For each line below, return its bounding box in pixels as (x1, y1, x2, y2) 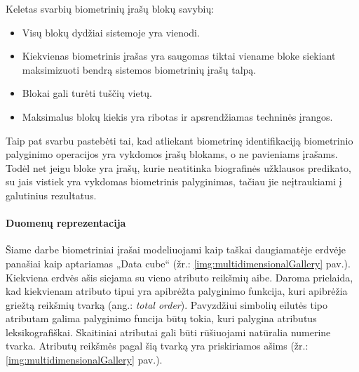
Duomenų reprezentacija (6, 215, 126, 230)
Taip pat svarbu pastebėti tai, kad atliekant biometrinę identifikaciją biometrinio (6, 133, 353, 147)
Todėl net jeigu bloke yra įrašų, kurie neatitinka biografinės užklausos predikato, (6, 160, 351, 175)
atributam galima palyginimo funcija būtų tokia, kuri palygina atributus (6, 311, 317, 326)
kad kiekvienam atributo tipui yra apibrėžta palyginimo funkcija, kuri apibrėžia (6, 284, 348, 298)
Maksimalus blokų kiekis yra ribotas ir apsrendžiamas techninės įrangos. (22, 109, 333, 124)
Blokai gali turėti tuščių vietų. (22, 86, 152, 100)
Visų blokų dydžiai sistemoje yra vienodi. (22, 25, 200, 39)
